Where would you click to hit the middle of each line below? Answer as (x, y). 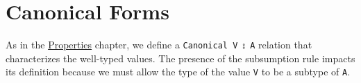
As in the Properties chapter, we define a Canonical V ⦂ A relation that (159, 45)
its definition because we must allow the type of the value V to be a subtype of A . (178, 72)
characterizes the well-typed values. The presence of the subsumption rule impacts (180, 58)
